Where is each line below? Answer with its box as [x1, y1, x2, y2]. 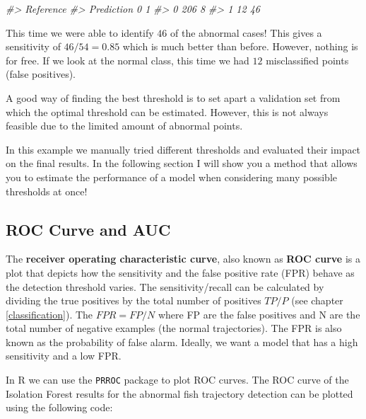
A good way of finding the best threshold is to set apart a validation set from [6, 90, 341, 105]
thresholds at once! [6, 183, 88, 198]
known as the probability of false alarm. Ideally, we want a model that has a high [6, 334, 358, 349]
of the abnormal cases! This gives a [170, 25, 322, 40]
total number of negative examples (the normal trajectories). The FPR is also [6, 321, 342, 335]
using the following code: [6, 400, 113, 415]
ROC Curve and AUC [6, 218, 171, 240]
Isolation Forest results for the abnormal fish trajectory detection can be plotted [6, 386, 353, 401]
